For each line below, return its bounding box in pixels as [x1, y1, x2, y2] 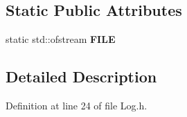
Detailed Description [6, 66, 157, 87]
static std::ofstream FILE [6, 32, 116, 46]
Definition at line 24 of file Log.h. [6, 98, 148, 112]
